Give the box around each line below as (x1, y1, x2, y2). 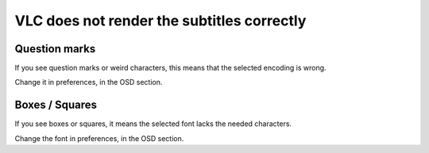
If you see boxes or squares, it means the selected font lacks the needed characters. (14, 119, 292, 128)
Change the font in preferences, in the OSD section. (14, 133, 184, 143)
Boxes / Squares (14, 98, 98, 112)
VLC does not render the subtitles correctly (14, 12, 307, 29)
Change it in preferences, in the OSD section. (14, 78, 163, 87)
